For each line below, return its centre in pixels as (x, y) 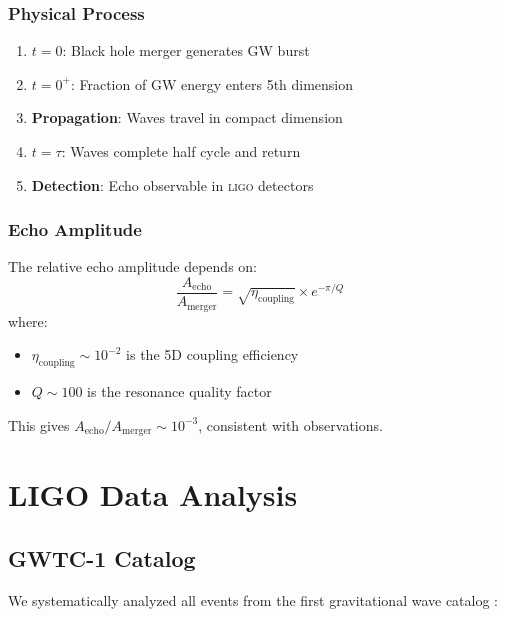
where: (28, 320)
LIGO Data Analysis (153, 494)
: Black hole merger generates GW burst (186, 50)
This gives (39, 424)
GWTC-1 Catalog (102, 557)
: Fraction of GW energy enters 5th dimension (212, 83)
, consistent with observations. (290, 424)
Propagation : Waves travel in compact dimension (187, 117)
